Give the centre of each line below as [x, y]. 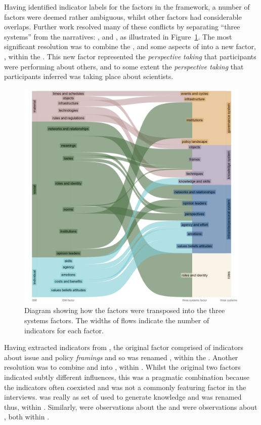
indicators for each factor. [64, 330]
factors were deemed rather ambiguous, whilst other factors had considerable [123, 16]
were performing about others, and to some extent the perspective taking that [124, 66]
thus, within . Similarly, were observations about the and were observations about [131, 407]
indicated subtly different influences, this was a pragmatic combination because [127, 377]
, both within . [27, 417]
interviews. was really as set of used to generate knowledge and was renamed [123, 397]
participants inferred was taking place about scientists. [89, 76]
